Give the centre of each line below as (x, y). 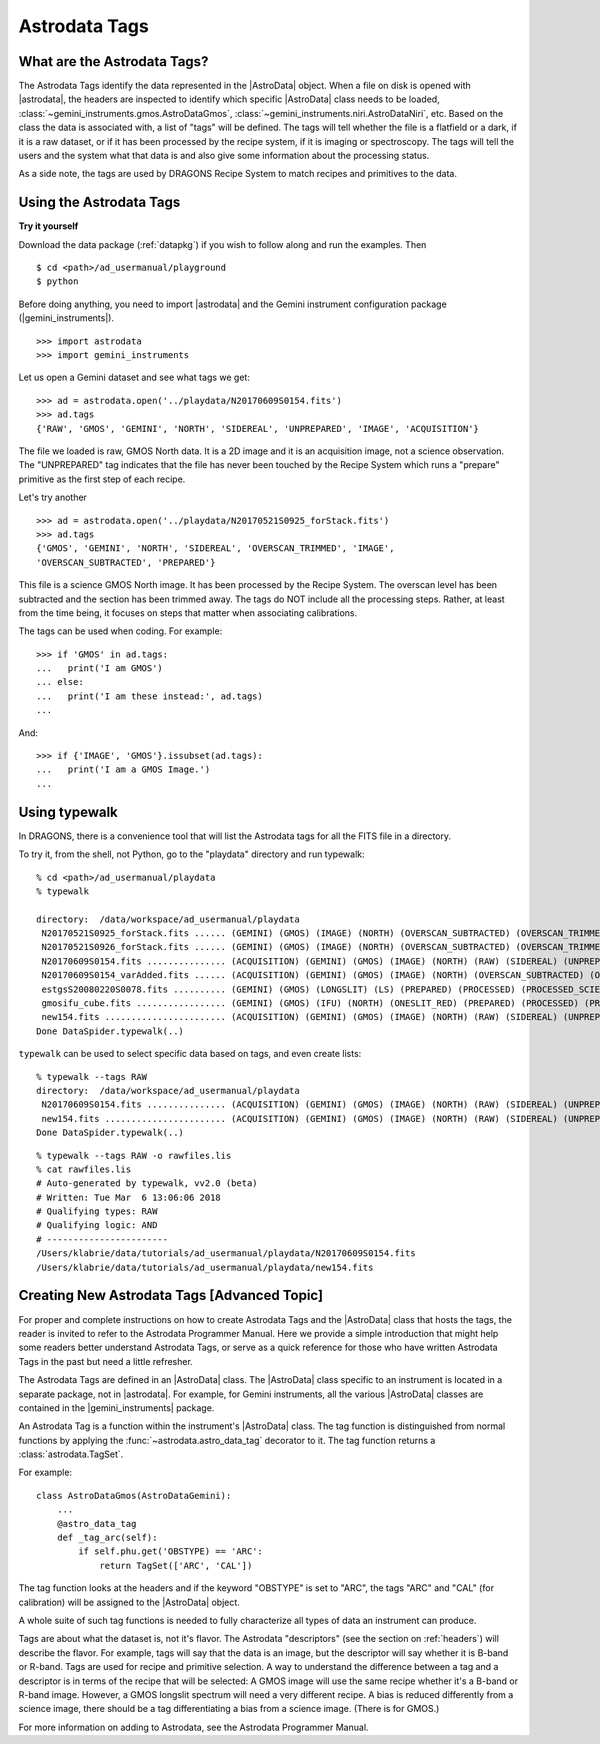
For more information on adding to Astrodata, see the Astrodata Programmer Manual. (193, 1727)
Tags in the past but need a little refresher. (106, 1361)
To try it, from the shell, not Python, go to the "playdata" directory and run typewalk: (191, 854)
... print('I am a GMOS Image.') (123, 769)
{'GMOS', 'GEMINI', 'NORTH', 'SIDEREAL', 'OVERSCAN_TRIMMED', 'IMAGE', (215, 548)
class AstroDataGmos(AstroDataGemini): (134, 1495)
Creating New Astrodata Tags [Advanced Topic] (171, 1295)
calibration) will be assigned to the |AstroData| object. (129, 1602)
